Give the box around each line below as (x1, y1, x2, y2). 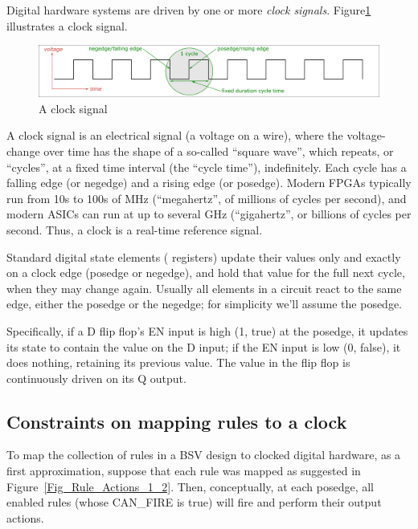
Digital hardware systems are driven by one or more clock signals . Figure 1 (6, 2, 371, 18)
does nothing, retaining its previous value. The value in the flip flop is (6, 354, 350, 371)
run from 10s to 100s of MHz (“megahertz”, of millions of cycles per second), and (6, 189, 407, 206)
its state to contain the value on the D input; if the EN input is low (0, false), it (6, 338, 401, 355)
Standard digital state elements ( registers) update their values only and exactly (6, 248, 401, 265)
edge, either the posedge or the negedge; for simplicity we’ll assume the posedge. (6, 295, 402, 312)
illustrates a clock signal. (6, 17, 128, 34)
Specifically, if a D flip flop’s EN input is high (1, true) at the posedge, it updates (6, 322, 408, 339)
